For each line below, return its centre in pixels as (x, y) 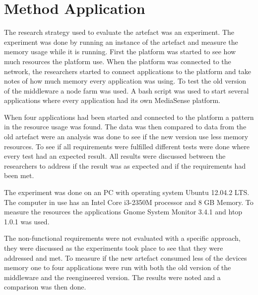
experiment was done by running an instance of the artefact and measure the (121, 42)
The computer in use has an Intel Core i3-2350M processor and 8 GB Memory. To (129, 202)
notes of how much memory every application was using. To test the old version (125, 81)
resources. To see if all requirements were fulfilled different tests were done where (127, 146)
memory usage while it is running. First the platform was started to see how (120, 51)
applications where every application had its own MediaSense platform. (112, 100)
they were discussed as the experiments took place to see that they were (114, 248)
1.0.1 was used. (27, 221)
